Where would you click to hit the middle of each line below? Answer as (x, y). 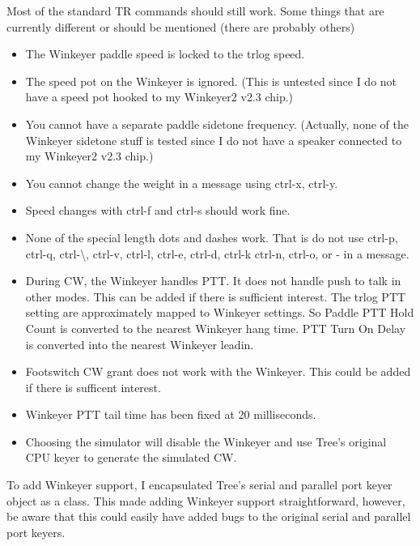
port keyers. (36, 532)
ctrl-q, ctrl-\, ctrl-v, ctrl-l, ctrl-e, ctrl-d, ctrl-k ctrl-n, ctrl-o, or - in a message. (217, 253)
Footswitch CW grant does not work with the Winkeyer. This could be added (218, 371)
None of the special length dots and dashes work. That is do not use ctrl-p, (212, 237)
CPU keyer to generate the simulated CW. (131, 457)
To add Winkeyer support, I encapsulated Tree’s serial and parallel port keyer (199, 485)
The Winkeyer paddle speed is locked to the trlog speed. (165, 54)
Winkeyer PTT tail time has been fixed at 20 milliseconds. (171, 414)
